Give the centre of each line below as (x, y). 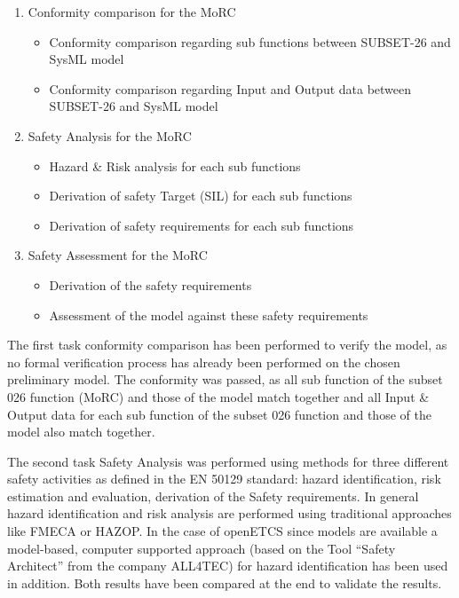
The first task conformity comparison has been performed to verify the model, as (227, 345)
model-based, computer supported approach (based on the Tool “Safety (202, 548)
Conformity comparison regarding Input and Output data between (230, 88)
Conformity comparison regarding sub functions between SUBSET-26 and (250, 41)
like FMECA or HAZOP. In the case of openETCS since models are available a (222, 531)
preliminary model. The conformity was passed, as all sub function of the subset (225, 379)
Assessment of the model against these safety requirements (209, 315)
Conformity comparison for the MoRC (132, 12)
